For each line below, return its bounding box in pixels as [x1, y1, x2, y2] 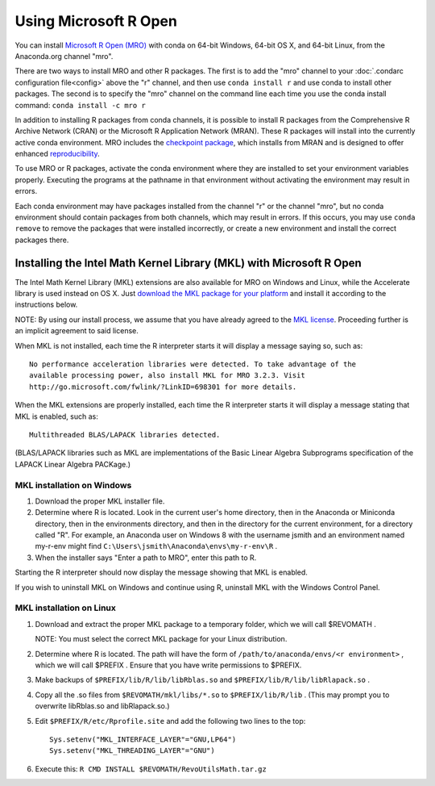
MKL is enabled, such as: [14, 412, 98, 421]
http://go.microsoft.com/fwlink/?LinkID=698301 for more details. [29, 382, 297, 391]
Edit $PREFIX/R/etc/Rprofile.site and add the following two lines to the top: [35, 716, 306, 725]
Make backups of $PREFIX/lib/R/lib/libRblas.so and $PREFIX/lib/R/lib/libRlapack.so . [35, 675, 371, 685]
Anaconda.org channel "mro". [14, 51, 114, 61]
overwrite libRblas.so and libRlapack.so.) [35, 701, 170, 711]
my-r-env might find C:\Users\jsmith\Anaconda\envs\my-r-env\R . [35, 541, 278, 551]
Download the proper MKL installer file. [35, 496, 165, 506]
